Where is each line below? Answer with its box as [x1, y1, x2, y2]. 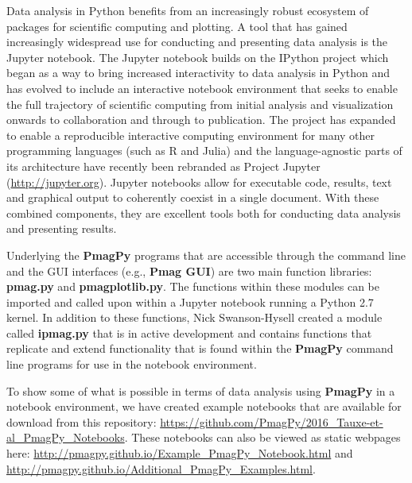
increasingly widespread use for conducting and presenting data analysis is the [6, 33, 388, 50]
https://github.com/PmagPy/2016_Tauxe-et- [160, 413, 383, 430]
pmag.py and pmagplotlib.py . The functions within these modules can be [6, 278, 379, 295]
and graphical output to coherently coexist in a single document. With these [6, 189, 379, 206]
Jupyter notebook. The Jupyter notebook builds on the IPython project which [6, 48, 389, 65]
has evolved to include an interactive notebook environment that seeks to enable [6, 79, 398, 96]
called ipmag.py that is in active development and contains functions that [6, 324, 372, 341]
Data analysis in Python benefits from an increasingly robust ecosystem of [6, 2, 369, 18]
